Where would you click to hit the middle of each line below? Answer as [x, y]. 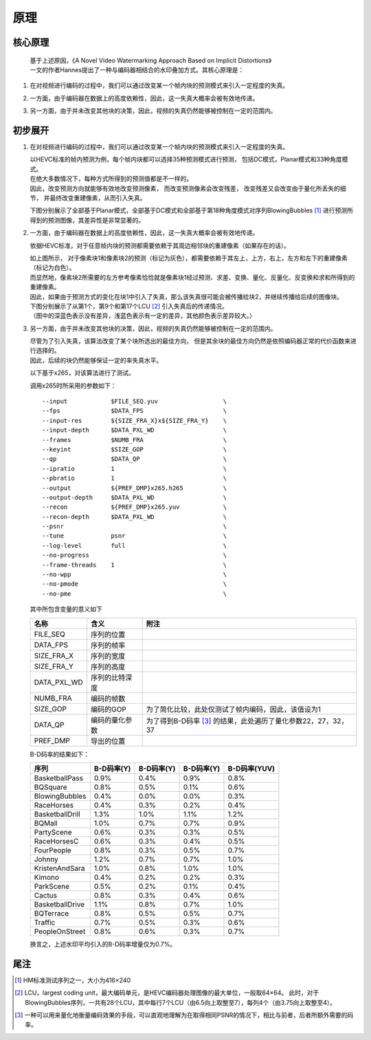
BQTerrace [52, 913]
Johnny [46, 859]
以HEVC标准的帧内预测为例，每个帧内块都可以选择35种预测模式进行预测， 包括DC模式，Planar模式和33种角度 [186, 159]
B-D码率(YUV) [251, 768]
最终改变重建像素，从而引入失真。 [98, 198]
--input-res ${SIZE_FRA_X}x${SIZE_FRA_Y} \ [134, 420]
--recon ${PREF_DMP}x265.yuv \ [134, 507]
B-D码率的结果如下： [59, 754]
